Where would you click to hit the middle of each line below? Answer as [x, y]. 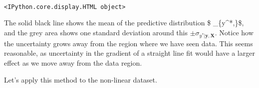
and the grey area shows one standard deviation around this [96, 32]
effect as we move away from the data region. [73, 63]
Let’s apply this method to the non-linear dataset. [81, 79]
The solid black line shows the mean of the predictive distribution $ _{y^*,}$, [124, 23]
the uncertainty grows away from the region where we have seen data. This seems [129, 43]
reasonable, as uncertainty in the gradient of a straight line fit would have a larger [129, 53]
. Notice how [234, 32]
